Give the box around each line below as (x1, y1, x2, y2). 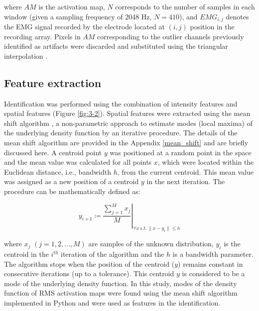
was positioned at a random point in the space (110, 147, 252, 157)
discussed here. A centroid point (4, 147, 102, 157)
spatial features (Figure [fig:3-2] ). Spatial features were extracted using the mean (4, 108, 251, 118)
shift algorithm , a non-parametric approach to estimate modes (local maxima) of (4, 117, 253, 128)
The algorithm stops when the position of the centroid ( (4, 258, 175, 269)
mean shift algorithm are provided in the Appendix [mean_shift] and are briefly (4, 137, 249, 147)
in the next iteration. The (146, 176, 225, 187)
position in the (190, 21, 235, 32)
